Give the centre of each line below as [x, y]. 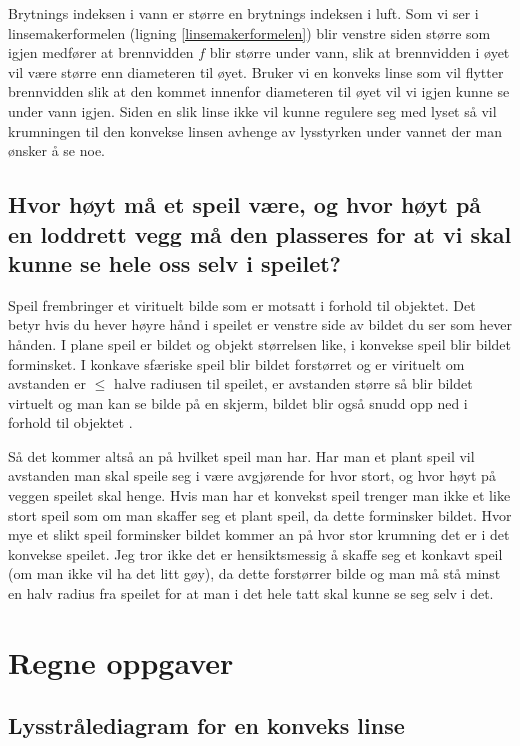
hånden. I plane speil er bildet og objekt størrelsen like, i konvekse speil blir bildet [260, 343]
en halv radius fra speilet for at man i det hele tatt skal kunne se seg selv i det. [251, 593]
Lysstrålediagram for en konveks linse [206, 725]
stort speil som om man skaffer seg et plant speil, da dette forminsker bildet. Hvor [260, 514]
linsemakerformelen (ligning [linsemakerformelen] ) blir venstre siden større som [249, 32]
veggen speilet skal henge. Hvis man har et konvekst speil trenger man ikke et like [259, 495]
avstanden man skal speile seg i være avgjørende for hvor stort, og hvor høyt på [252, 475]
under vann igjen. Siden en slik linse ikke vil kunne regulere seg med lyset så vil [252, 110]
